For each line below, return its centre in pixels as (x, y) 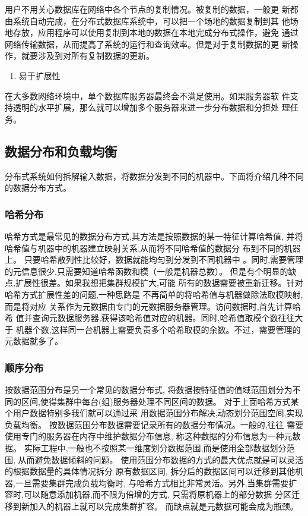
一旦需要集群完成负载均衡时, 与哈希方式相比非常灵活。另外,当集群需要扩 (156, 482)
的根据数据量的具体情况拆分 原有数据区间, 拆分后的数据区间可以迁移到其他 (150, 471)
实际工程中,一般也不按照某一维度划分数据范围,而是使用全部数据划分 (155, 448)
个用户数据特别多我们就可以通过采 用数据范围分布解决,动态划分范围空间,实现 (154, 413)
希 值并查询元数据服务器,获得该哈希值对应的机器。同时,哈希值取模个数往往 (150, 318)
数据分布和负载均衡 (61, 151)
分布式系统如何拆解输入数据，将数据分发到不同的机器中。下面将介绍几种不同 (154, 176)
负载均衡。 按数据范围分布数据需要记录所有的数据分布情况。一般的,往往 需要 (154, 424)
